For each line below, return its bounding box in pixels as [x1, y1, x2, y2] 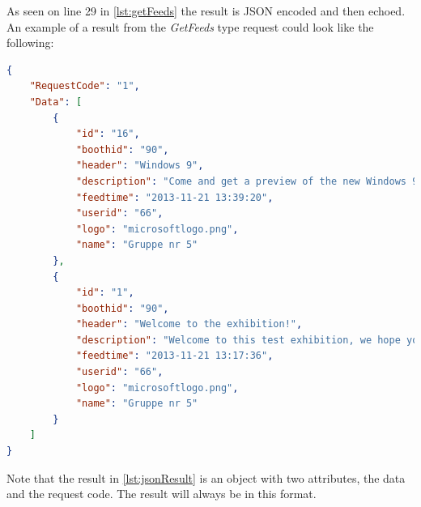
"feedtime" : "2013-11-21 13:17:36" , [75, 350, 274, 362]
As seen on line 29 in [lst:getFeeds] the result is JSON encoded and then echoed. [6, 2, 406, 19]
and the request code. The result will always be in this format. [6, 485, 317, 502]
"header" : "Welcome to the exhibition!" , [75, 318, 303, 330]
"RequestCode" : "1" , [29, 80, 140, 92]
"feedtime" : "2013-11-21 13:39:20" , [75, 191, 274, 203]
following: [6, 34, 54, 51]
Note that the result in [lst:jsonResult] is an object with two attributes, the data [6, 469, 406, 486]
